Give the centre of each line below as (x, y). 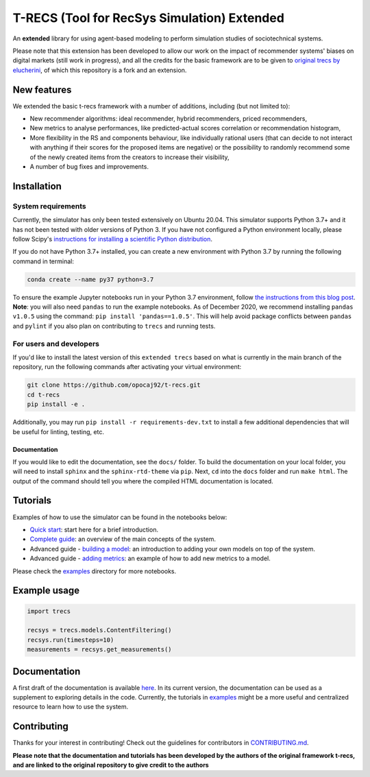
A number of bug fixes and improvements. (89, 166)
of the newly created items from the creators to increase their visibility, (129, 157)
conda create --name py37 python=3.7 (90, 279)
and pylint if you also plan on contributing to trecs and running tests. (114, 326)
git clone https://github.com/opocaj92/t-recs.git (114, 385)
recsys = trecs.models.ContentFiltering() (99, 630)
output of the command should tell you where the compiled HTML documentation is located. (143, 481)
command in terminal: (44, 261)
